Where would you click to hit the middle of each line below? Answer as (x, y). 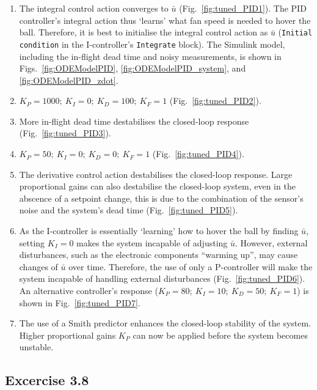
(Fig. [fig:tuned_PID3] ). (65, 133)
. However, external (271, 242)
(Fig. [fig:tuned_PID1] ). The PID (243, 8)
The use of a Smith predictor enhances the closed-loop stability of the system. (165, 323)
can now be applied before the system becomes (220, 335)
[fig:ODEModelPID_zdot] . (69, 80)
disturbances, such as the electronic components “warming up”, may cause (158, 255)
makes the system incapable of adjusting (152, 242)
